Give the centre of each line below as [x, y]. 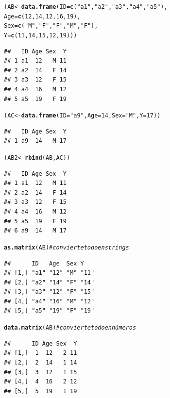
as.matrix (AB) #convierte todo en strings [67, 247]
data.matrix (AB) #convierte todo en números [70, 328]
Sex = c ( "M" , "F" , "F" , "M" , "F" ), [51, 26]
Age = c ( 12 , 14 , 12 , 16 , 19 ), [42, 16]
